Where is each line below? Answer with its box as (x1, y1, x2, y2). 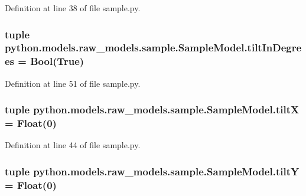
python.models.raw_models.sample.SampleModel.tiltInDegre (5, 40, 302, 55)
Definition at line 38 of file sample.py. (5, 2, 141, 14)
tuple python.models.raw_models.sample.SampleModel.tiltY (5, 164, 300, 178)
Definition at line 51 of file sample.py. (5, 77, 141, 89)
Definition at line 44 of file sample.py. (5, 139, 141, 151)
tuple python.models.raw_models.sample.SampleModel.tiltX (5, 102, 300, 117)
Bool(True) (30, 54, 84, 68)
